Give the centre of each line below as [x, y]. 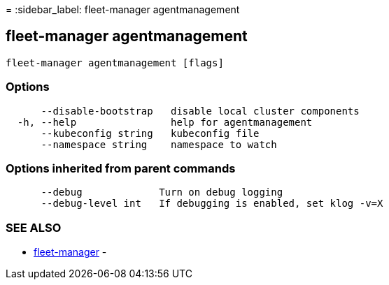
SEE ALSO [34, 227]
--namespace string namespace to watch [159, 144]
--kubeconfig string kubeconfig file [150, 133]
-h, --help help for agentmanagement [165, 122]
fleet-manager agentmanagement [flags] [115, 63]
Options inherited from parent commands [121, 168]
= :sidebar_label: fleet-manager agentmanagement [123, 9]
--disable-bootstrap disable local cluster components [200, 111]
